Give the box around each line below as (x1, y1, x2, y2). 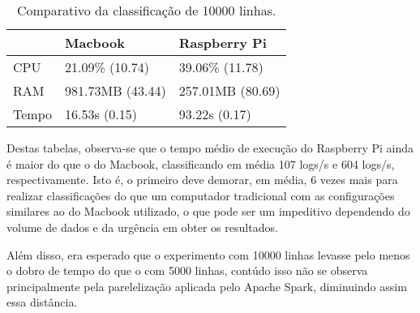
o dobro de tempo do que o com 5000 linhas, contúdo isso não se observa (6, 262, 368, 279)
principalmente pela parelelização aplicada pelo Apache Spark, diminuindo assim (6, 277, 407, 294)
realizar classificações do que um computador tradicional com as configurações (6, 187, 395, 204)
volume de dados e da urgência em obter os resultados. (6, 218, 278, 235)
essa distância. (6, 294, 78, 311)
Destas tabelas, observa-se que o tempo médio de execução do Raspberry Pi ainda (6, 139, 414, 156)
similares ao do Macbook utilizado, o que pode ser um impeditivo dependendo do (6, 203, 410, 220)
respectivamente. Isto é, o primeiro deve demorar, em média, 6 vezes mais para (6, 171, 398, 188)
